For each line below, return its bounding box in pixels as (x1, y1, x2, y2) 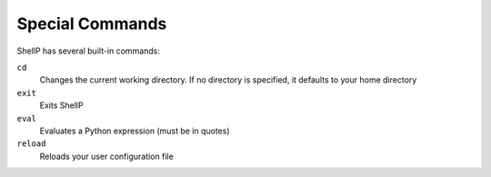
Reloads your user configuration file (39, 151, 175, 162)
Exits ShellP (39, 100, 84, 111)
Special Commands (16, 14, 167, 34)
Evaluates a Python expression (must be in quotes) (39, 125, 231, 136)
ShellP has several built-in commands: (16, 45, 161, 56)
